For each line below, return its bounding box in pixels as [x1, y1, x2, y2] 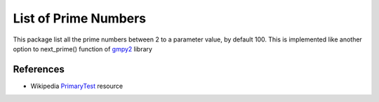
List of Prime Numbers [13, 11, 147, 26]
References [13, 63, 65, 75]
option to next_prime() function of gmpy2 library [13, 44, 152, 53]
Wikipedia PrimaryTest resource [30, 82, 123, 90]
